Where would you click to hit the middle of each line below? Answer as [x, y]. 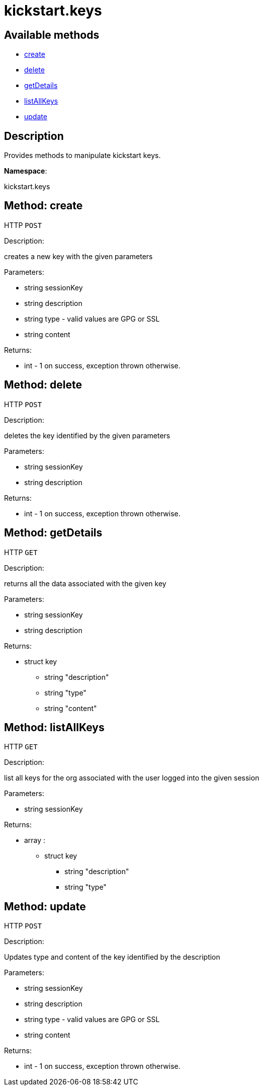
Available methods [52, 35]
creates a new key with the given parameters [78, 256]
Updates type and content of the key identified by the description [112, 957]
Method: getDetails [53, 533]
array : [35, 840]
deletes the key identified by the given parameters [87, 435]
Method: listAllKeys [54, 727]
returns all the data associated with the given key [85, 583]
